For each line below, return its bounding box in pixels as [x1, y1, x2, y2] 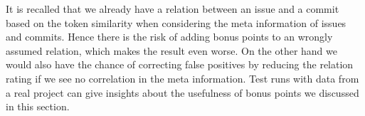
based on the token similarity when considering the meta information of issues [6, 15, 347, 30]
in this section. [6, 99, 70, 114]
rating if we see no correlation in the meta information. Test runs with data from [6, 70, 359, 85]
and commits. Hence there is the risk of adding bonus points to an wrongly [6, 29, 333, 44]
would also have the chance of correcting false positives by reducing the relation [6, 57, 354, 72]
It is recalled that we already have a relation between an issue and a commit [6, 1, 339, 16]
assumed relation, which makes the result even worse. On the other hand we [6, 43, 337, 58]
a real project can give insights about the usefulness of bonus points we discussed [6, 85, 359, 100]
